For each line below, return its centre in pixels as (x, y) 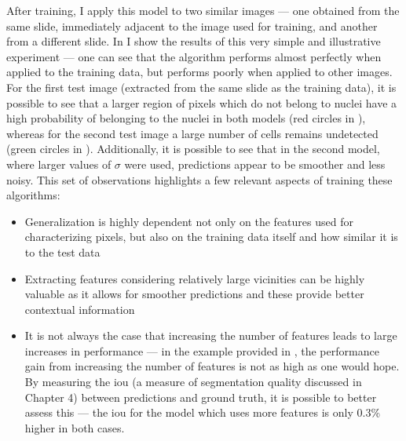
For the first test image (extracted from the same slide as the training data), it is (201, 87)
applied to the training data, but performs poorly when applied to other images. (199, 72)
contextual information (80, 309)
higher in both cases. (75, 427)
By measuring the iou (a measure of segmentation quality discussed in (193, 382)
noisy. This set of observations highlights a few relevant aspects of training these (199, 179)
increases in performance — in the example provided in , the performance (202, 350)
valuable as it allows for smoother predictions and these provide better (194, 294)
